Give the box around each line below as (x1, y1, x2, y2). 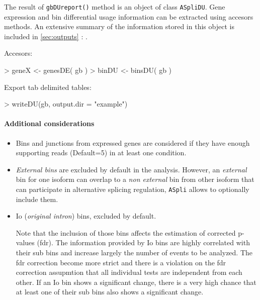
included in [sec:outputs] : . (4, 31, 88, 41)
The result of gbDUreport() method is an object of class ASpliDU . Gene (4, 2, 225, 12)
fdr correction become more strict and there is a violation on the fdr (16, 257, 226, 267)
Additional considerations (4, 118, 95, 129)
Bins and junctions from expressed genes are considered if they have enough (16, 137, 250, 148)
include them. (16, 193, 58, 204)
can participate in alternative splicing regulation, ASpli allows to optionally (16, 183, 249, 194)
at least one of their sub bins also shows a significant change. (16, 286, 204, 297)
